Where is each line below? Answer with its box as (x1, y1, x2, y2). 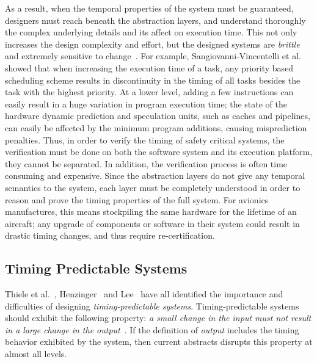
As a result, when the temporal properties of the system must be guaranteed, (5, 2, 294, 14)
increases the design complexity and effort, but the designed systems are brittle (5, 37, 300, 50)
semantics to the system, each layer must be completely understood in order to (5, 181, 301, 194)
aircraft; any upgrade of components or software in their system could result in (5, 217, 300, 230)
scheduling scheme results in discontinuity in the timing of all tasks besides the (5, 73, 301, 86)
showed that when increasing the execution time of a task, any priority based (5, 61, 294, 74)
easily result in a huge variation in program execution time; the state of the (5, 97, 287, 110)
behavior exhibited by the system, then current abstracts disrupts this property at (5, 335, 313, 348)
